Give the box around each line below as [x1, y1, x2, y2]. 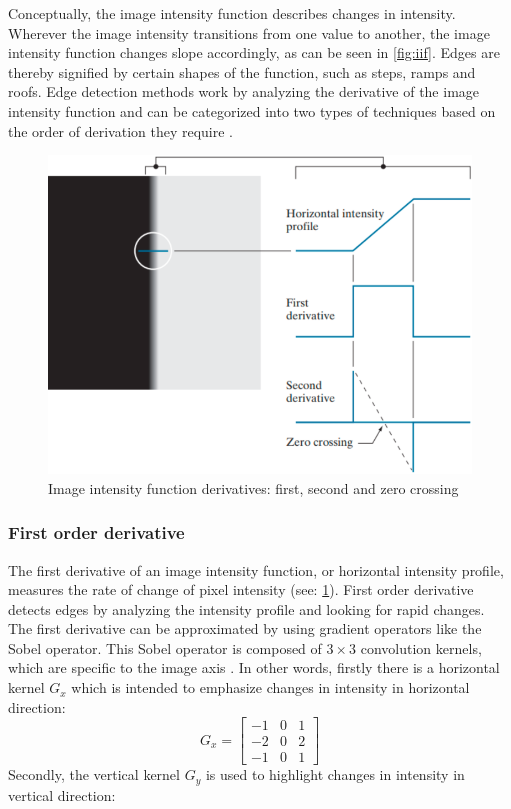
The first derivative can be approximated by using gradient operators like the [8, 618, 482, 639]
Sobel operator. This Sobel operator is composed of [8, 637, 322, 658]
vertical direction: [8, 784, 116, 805]
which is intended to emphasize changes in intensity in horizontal [71, 677, 470, 698]
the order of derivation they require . [8, 120, 234, 141]
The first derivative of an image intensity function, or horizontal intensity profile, [8, 559, 504, 580]
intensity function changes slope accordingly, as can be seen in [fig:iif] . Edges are [8, 42, 500, 63]
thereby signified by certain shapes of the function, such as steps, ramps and [8, 61, 476, 82]
